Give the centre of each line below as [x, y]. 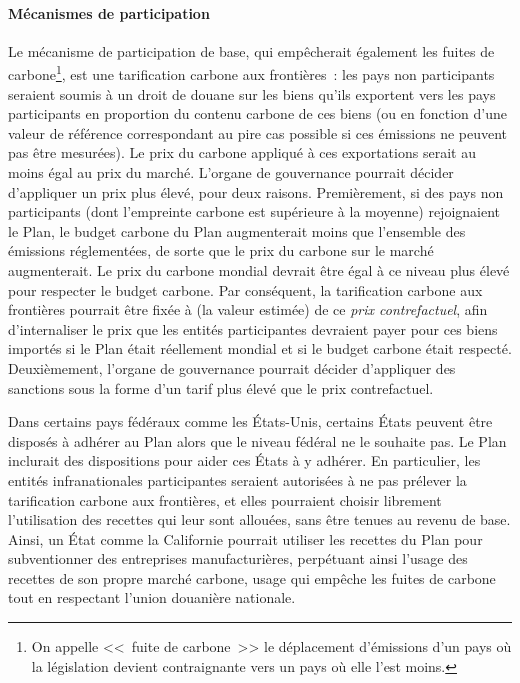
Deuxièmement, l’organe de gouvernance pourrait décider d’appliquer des [232, 367]
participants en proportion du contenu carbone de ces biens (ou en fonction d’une [257, 113]
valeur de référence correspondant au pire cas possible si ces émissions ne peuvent [258, 132]
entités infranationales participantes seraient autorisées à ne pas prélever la [237, 479]
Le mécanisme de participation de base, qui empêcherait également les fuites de [251, 50]
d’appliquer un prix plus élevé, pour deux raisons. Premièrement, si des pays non [256, 191]
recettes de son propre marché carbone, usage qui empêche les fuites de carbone [252, 577]
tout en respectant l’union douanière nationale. [152, 597]
